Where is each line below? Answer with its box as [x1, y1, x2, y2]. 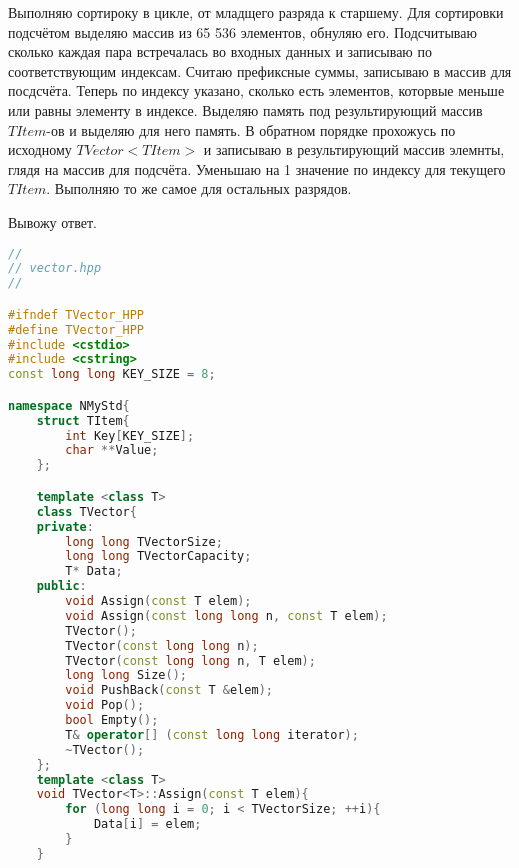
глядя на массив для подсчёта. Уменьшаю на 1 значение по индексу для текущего [8, 158, 506, 179]
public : [36, 579, 87, 594]
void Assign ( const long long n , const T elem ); [65, 608, 388, 623]
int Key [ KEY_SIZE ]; [65, 428, 195, 443]
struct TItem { [36, 413, 130, 428]
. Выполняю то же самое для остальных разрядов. [46, 178, 352, 199]
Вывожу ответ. [8, 211, 97, 232]
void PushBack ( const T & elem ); [65, 683, 273, 698]
